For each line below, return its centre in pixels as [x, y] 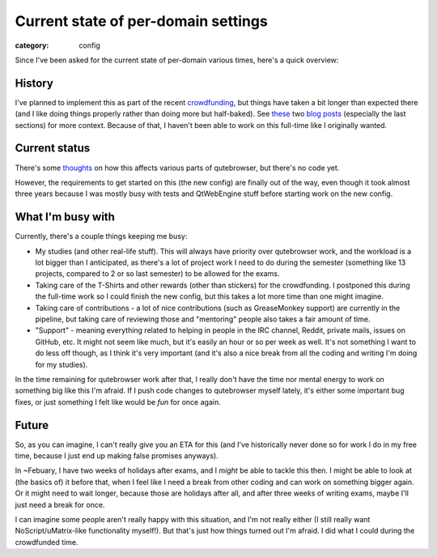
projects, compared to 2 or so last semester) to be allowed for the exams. [157, 274]
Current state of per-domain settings [142, 21]
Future [32, 425]
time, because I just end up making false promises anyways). [117, 455]
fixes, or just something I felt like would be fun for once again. [118, 402]
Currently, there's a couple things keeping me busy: [101, 236]
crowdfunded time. [47, 542]
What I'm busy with [65, 217]
